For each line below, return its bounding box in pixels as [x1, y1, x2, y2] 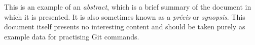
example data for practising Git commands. [4, 31, 139, 41]
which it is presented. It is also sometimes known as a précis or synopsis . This [4, 11, 245, 22]
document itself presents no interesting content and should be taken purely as [4, 21, 245, 32]
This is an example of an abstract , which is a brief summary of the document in [4, 2, 251, 12]
